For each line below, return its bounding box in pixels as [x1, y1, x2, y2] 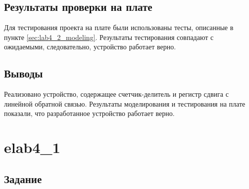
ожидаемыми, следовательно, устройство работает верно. [4, 41, 176, 52]
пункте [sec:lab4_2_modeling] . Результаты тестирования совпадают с [4, 32, 214, 42]
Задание [4, 171, 42, 186]
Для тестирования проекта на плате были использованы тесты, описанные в [4, 22, 234, 33]
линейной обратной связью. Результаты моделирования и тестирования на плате [4, 98, 246, 109]
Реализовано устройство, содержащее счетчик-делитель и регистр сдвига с [4, 89, 229, 99]
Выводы [4, 66, 43, 81]
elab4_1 [4, 137, 60, 157]
